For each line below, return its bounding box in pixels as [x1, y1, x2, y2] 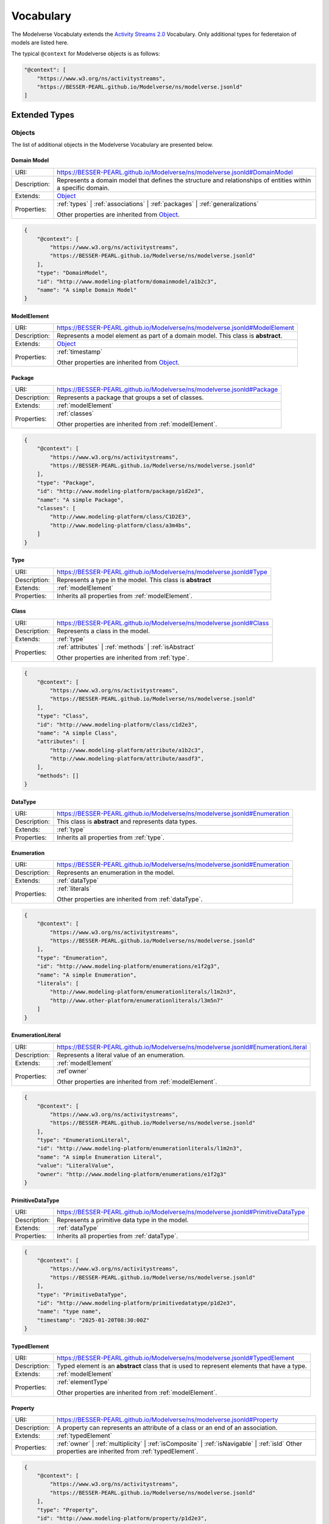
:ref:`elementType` [57, 1378, 110, 1386]
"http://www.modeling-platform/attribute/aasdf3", [49, 755, 204, 762]
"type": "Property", [37, 1506, 99, 1513]
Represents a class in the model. [57, 627, 150, 635]
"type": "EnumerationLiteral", [37, 1137, 130, 1144]
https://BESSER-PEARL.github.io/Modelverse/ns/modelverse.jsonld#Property [57, 1415, 278, 1424]
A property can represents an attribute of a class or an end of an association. [57, 1423, 278, 1432]
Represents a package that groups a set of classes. [57, 393, 204, 402]
